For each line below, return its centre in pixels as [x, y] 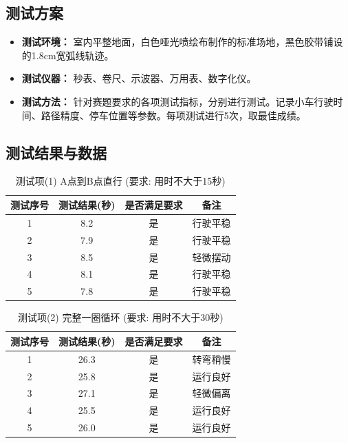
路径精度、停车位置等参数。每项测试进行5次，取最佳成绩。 [173, 115]
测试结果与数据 [56, 152]
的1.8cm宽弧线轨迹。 [68, 55]
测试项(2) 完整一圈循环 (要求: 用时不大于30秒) [120, 317]
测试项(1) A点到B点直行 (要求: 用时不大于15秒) [120, 181]
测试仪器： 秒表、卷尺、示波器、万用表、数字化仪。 [139, 78]
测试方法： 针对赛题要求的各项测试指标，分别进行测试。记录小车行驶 [177, 101]
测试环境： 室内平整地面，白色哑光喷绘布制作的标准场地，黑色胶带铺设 [182, 42]
